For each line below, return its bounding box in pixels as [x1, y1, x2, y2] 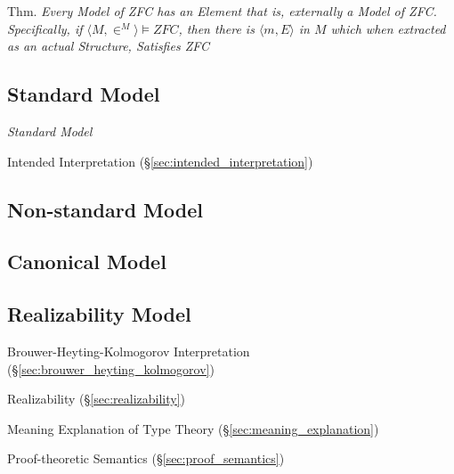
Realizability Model [7, 300, 191, 328]
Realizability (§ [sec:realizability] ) [7, 389, 185, 408]
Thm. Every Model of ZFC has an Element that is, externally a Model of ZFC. [7, 2, 437, 20]
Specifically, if [7, 19, 83, 37]
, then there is [178, 19, 255, 37]
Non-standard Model [7, 195, 203, 223]
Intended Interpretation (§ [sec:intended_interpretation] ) [7, 151, 313, 170]
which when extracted [330, 19, 446, 37]
